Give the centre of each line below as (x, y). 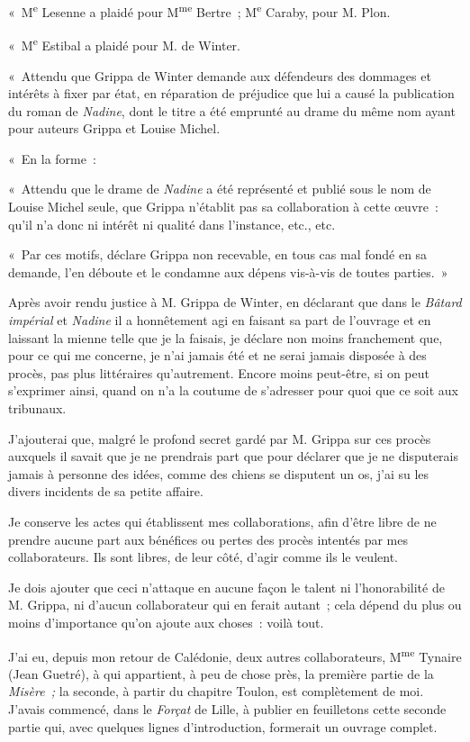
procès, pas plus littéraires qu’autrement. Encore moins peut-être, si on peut (219, 372)
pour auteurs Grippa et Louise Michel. (114, 128)
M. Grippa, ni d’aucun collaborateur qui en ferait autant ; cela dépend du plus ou (235, 605)
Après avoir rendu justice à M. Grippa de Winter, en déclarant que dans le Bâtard (235, 302)
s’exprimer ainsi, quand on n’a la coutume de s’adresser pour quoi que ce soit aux (233, 390)
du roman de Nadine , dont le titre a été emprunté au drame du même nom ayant (232, 110)
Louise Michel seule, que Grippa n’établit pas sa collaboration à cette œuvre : (223, 207)
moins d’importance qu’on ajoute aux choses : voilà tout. (166, 622)
